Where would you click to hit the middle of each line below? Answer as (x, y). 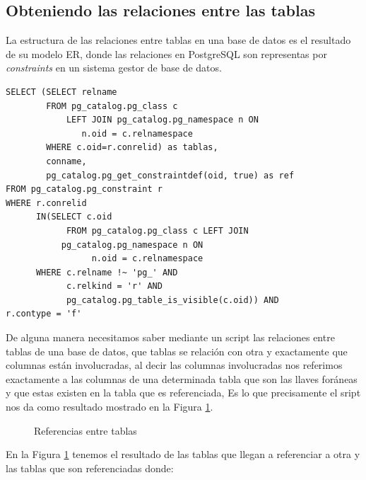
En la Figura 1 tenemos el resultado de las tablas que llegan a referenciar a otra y (183, 454)
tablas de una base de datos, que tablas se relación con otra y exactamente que (177, 351)
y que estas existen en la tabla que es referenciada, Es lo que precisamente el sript (183, 393)
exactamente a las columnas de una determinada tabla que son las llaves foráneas (182, 378)
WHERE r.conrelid (46, 203)
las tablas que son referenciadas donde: (90, 468)
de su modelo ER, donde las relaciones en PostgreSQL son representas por (166, 53)
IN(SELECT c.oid (74, 217)
